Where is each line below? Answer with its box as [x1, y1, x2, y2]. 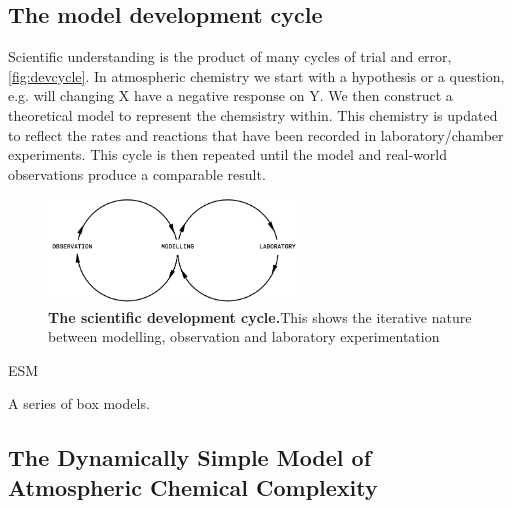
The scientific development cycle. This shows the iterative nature [48, 306, 472, 327]
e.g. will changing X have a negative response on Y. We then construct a [8, 85, 453, 106]
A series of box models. [8, 393, 150, 414]
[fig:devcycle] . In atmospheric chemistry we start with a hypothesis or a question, [8, 65, 505, 86]
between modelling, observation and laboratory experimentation [48, 326, 440, 347]
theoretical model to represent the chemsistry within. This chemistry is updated [8, 104, 498, 125]
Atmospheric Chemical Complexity [8, 471, 378, 502]
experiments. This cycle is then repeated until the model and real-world [8, 144, 448, 165]
